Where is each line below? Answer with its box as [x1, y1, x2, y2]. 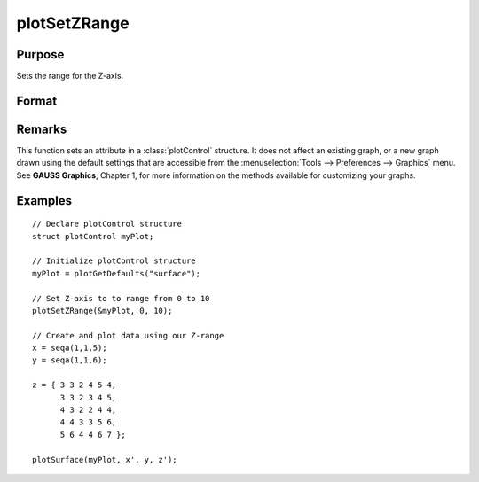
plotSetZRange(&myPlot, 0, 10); [32, 306, 173, 315]
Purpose [16, 47, 65, 62]
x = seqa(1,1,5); [32, 343, 107, 354]
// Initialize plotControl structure [32, 256, 197, 266]
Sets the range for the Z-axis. [16, 71, 124, 82]
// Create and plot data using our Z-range [32, 330, 224, 340]
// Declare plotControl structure [32, 219, 182, 229]
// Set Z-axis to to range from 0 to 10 [32, 293, 210, 303]
